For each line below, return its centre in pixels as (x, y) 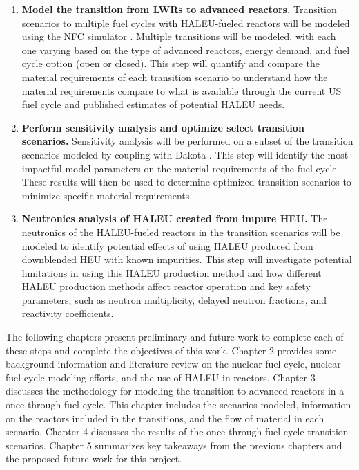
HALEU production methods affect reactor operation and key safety (166, 286)
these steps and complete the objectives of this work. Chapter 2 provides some (171, 350)
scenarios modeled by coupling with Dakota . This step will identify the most (185, 154)
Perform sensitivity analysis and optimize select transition (163, 127)
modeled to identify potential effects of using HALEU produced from (167, 245)
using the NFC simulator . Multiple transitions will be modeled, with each (179, 36)
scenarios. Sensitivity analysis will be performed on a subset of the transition (187, 141)
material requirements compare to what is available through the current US (182, 90)
